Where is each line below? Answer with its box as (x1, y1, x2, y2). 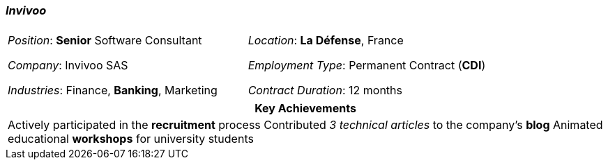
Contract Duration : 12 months (248, 83, 402, 98)
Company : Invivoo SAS (8, 58, 128, 73)
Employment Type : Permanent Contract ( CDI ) (248, 58, 486, 73)
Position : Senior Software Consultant (8, 33, 202, 48)
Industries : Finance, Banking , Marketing (8, 83, 218, 98)
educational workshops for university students (8, 132, 254, 146)
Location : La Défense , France (248, 33, 404, 48)
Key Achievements (254, 101, 356, 116)
